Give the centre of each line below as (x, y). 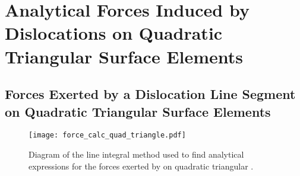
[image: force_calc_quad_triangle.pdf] (107, 135)
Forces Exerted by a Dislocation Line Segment (150, 94)
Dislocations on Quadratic (114, 33)
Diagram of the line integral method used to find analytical (136, 154)
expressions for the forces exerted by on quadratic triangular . (141, 166)
